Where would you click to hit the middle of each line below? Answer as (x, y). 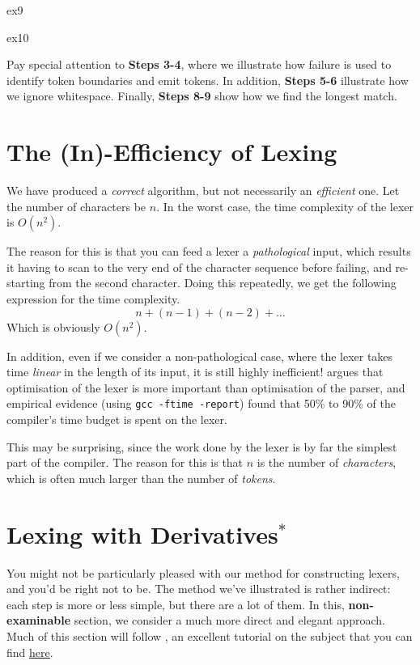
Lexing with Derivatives (142, 534)
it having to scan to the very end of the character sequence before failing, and (199, 267)
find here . (30, 652)
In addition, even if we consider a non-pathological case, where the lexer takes (200, 356)
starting (26, 283)
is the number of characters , (327, 462)
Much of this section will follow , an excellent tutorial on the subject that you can (210, 635)
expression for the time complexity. (93, 299)
